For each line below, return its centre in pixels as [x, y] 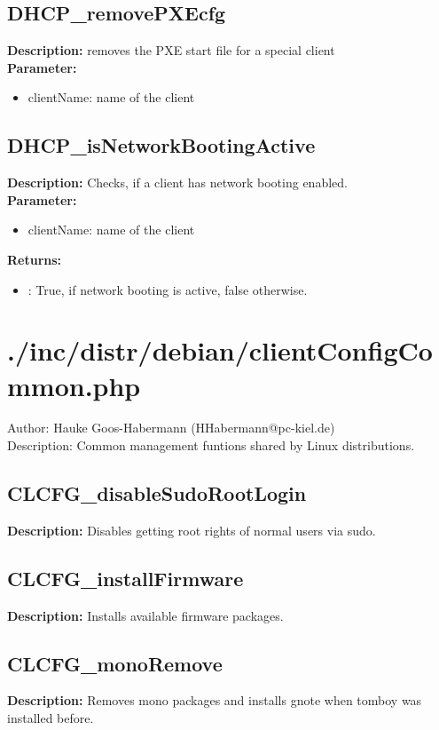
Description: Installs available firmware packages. [145, 615]
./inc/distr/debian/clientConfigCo [220, 350]
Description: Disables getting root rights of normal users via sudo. [192, 530]
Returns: [35, 259]
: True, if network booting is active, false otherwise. [168, 289]
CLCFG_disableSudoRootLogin [157, 493]
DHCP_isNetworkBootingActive [161, 145]
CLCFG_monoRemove [115, 663]
